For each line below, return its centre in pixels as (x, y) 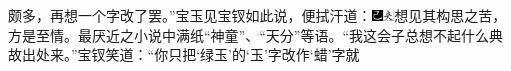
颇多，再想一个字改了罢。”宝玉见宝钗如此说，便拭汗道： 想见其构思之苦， (257, 15)
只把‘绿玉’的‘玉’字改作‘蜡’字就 (264, 54)
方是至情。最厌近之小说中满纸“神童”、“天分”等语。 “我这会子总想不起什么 (249, 34)
